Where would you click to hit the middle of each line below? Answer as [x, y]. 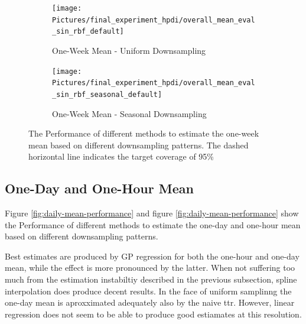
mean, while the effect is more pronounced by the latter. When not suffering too [150, 268]
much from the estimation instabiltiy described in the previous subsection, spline [151, 279]
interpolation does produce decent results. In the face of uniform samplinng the [148, 291]
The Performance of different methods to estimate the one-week [144, 133]
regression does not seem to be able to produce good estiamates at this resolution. [153, 314]
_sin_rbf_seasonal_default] [107, 94]
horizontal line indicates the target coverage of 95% [121, 156]
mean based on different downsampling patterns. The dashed [139, 145]
